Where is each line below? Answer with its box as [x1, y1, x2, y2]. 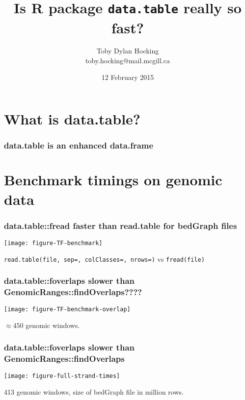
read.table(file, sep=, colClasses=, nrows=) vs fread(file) [4, 253, 205, 264]
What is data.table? [4, 109, 141, 129]
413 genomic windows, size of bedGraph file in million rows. [4, 386, 184, 397]
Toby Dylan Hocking [96, 46, 159, 56]
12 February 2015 [101, 72, 154, 82]
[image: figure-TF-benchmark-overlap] [4, 306, 131, 313]
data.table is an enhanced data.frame [4, 139, 154, 151]
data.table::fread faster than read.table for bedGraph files [4, 219, 237, 231]
